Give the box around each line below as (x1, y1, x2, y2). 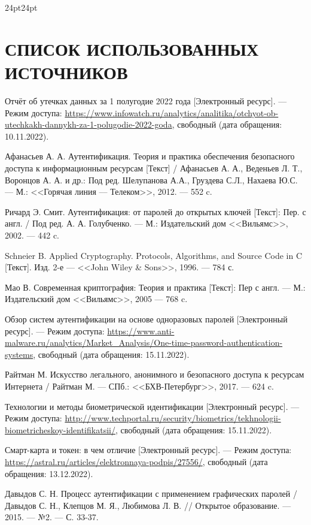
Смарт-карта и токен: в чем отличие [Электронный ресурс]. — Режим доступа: (5, 443, 292, 456)
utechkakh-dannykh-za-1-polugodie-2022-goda (5, 118, 172, 131)
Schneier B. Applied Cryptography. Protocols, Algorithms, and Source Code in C (5, 249, 303, 261)
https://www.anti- (107, 324, 175, 337)
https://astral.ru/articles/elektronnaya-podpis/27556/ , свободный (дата (5, 455, 268, 467)
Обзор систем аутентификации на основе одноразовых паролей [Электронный (5, 313, 288, 325)
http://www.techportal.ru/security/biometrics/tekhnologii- (65, 412, 281, 424)
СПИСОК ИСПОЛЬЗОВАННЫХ (5, 36, 259, 61)
